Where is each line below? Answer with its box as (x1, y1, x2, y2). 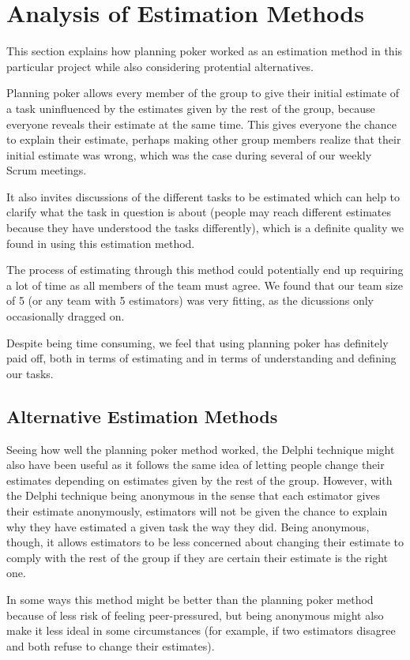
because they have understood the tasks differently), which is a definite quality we (6, 219, 404, 236)
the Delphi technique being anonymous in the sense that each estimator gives (6, 487, 381, 504)
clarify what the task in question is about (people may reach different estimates (6, 204, 391, 220)
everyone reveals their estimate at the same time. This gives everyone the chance (6, 115, 397, 132)
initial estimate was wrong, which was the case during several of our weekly (6, 146, 372, 163)
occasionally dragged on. (6, 308, 125, 324)
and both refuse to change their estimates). (6, 637, 215, 654)
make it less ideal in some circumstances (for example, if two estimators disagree (6, 622, 396, 639)
